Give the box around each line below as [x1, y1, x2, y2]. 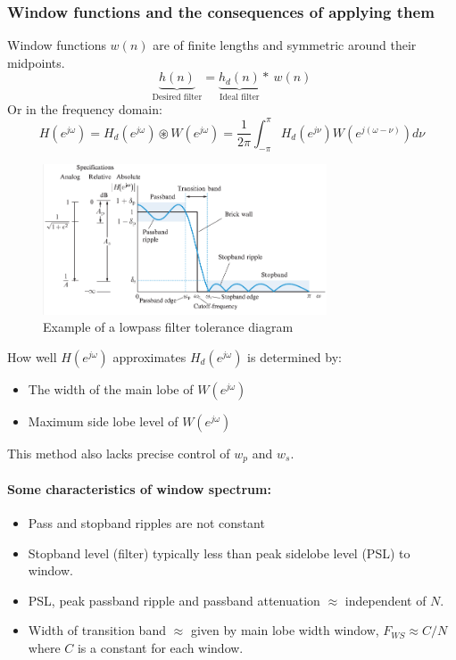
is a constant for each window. [77, 639, 244, 656]
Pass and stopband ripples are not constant [28, 514, 265, 532]
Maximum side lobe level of [28, 411, 178, 430]
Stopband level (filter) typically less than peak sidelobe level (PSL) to [28, 543, 410, 562]
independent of [344, 590, 427, 609]
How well [7, 347, 57, 366]
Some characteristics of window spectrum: [7, 479, 271, 498]
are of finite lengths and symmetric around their [153, 36, 417, 54]
